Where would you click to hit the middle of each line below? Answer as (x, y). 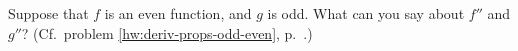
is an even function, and (178, 13)
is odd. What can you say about (366, 13)
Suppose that (48, 13)
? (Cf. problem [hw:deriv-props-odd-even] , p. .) (167, 32)
